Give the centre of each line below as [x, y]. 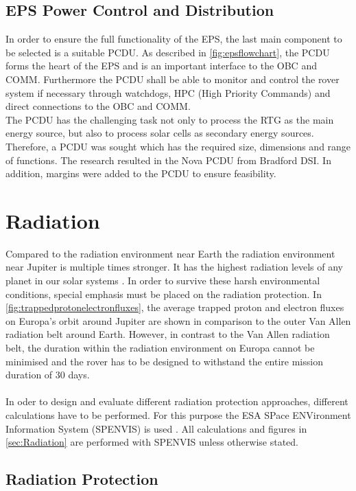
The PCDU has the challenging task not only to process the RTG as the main [170, 119]
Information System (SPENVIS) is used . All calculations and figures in [156, 428]
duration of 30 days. [48, 375]
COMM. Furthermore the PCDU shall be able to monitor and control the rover [173, 79]
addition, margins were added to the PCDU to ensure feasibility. [141, 173]
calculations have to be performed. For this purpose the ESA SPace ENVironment [178, 414]
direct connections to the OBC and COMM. [98, 106]
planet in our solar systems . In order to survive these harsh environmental [163, 281]
